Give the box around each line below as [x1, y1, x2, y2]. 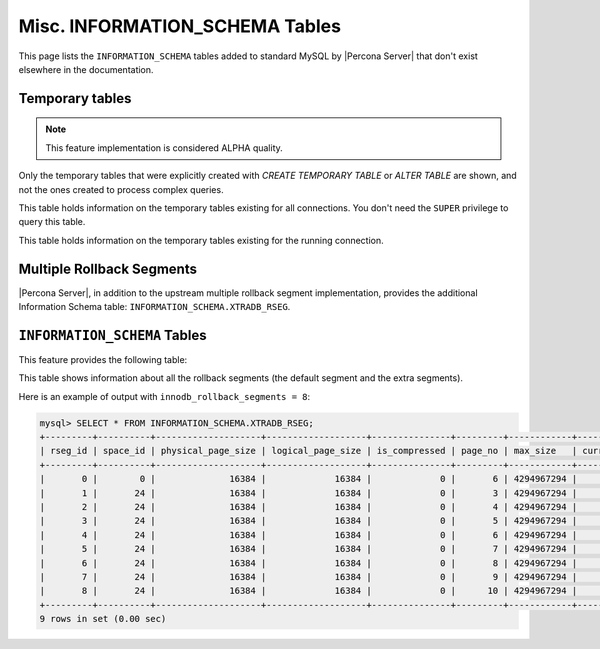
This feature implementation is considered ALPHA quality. [45, 141, 284, 154]
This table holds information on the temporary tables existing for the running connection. [18, 234, 384, 246]
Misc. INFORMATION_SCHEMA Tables [18, 15, 342, 37]
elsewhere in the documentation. [18, 63, 154, 75]
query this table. [18, 216, 86, 228]
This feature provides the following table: [18, 353, 188, 365]
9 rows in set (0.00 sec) [39, 613, 167, 625]
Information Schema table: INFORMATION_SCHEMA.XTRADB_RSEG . [18, 300, 291, 312]
